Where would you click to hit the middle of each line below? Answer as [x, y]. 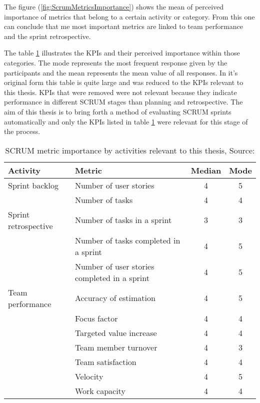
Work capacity [100, 390]
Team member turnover [116, 347]
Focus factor [96, 318]
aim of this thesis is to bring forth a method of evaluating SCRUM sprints [118, 111]
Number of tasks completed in [127, 240]
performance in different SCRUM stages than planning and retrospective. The [123, 102]
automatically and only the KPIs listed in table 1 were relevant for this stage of [126, 121]
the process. [22, 131]
